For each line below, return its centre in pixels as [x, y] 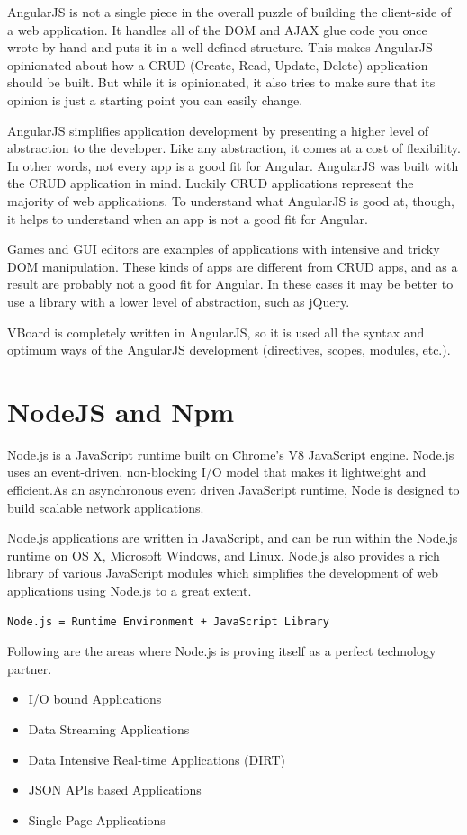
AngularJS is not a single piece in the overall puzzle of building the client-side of [229, 12]
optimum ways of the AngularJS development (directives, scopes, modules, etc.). [229, 350]
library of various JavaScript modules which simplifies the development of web [223, 573]
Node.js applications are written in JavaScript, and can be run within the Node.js [233, 538]
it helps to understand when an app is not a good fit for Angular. [188, 218]
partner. [30, 668]
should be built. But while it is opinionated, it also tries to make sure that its [221, 82]
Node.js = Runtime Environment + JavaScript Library [168, 621]
